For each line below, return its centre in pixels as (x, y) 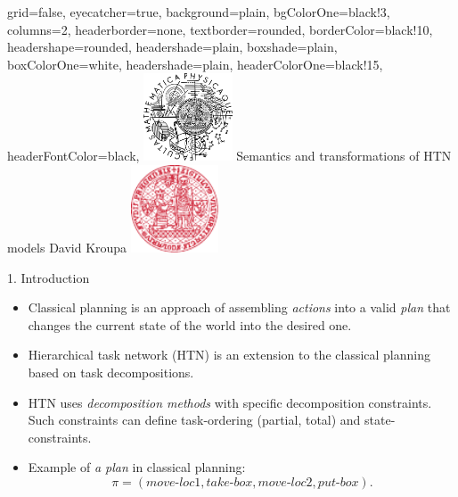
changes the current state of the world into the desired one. (190, 324)
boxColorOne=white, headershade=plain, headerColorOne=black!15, (195, 64)
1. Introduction (49, 277)
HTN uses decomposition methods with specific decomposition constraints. (230, 402)
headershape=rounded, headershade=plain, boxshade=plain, (172, 47)
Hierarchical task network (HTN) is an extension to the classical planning (229, 355)
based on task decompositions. (111, 372)
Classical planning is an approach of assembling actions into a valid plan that (239, 307)
